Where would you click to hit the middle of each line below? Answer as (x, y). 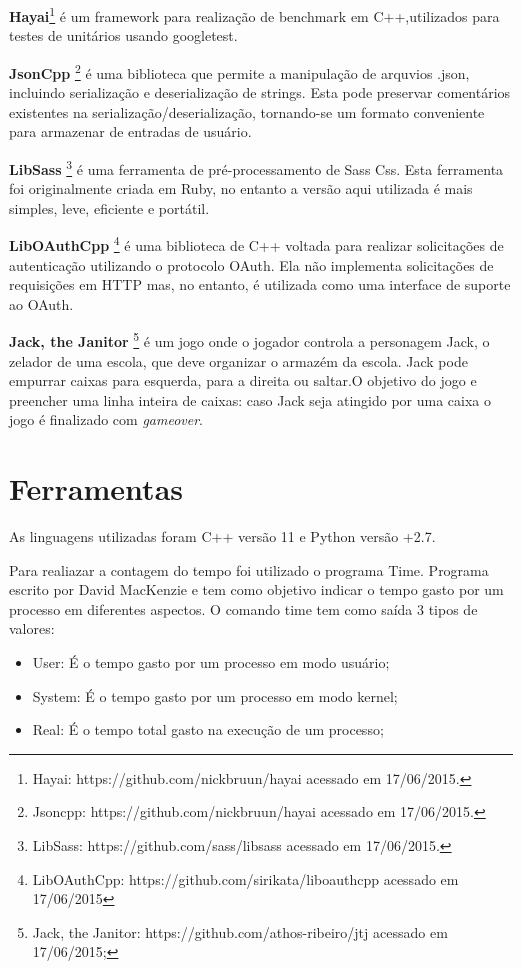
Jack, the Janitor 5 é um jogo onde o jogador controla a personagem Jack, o (249, 339)
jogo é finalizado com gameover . (106, 419)
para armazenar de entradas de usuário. (130, 131)
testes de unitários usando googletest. (123, 35)
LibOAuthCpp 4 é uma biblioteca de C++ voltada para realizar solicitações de (256, 243)
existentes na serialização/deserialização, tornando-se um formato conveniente (247, 111)
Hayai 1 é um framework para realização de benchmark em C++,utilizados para (254, 14)
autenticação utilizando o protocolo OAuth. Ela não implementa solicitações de (251, 264)
